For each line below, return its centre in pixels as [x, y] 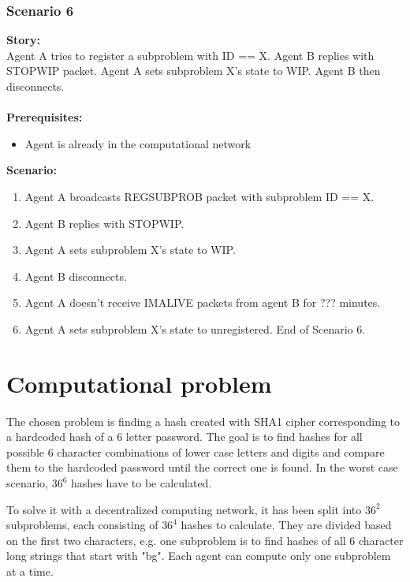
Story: [23, 40]
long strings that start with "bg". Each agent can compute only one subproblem [199, 556]
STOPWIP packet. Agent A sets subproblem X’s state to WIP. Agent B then [194, 71]
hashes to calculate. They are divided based [286, 525]
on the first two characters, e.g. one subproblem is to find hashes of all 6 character [205, 540]
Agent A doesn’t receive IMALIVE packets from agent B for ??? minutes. [203, 302]
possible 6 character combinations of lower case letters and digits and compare [196, 451]
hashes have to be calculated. [142, 483]
